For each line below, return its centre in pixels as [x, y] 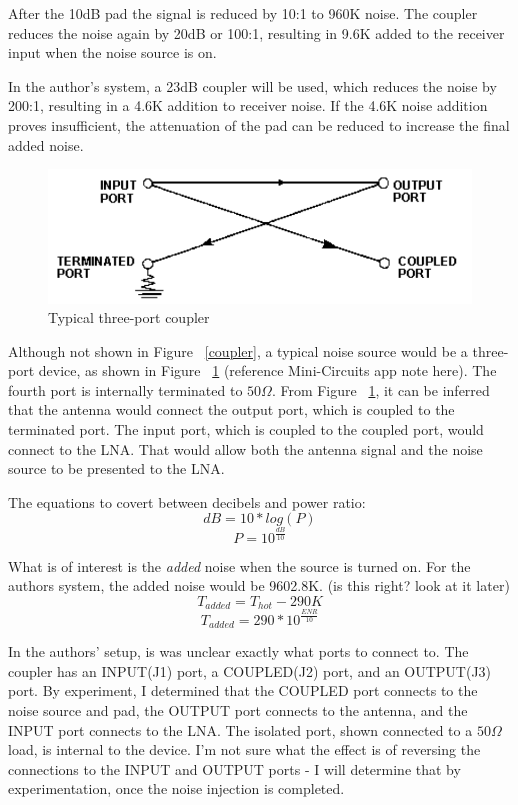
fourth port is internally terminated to [125, 389]
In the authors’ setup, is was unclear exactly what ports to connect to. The [238, 651]
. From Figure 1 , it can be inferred [380, 389]
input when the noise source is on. [112, 52]
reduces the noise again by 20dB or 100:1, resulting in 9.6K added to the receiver [256, 32]
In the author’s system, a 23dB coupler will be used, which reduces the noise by [252, 85]
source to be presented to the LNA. [116, 468]
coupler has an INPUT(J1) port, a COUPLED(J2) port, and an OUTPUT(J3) [250, 670]
